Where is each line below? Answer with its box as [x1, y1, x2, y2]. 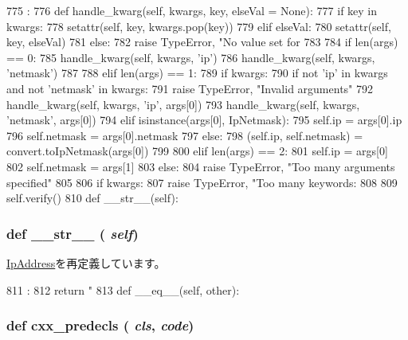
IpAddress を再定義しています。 [6, 254, 166, 271]
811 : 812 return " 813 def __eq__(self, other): [6, 281, 240, 298]
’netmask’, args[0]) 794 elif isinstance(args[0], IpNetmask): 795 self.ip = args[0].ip [6, 111, 402, 128]
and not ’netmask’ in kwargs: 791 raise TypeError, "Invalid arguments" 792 [6, 80, 373, 96]
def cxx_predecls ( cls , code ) [6, 315, 194, 335]
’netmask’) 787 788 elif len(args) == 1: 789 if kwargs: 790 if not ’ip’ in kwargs [6, 64, 388, 81]
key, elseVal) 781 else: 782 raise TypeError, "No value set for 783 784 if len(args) [6, 33, 398, 50]
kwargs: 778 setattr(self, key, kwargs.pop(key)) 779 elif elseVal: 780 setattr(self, [6, 18, 391, 34]
